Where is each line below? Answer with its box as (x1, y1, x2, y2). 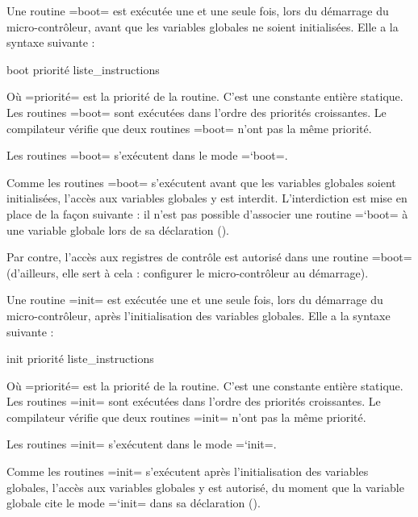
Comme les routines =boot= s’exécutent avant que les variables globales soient (6, 173, 396, 190)
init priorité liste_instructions (6, 350, 154, 367)
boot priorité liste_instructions (6, 60, 160, 77)
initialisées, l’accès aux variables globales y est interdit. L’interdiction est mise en (6, 190, 408, 206)
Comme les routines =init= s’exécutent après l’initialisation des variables (6, 463, 369, 480)
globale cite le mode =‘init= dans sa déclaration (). (6, 494, 261, 511)
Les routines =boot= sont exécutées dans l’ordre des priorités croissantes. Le (6, 103, 387, 120)
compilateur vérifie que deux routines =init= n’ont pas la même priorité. (6, 408, 366, 425)
